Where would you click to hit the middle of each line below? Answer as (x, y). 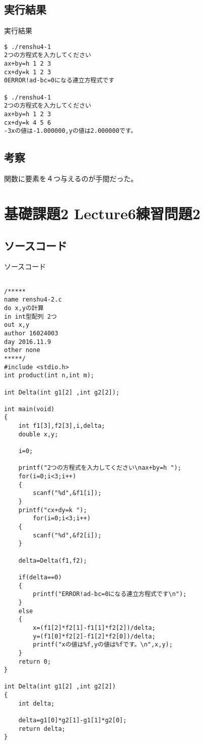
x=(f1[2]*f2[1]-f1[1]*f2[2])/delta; (94, 628)
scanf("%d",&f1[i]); (67, 493)
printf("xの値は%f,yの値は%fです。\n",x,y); (103, 645)
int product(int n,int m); (49, 376)
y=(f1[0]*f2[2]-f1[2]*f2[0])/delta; (94, 636)
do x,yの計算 (24, 308)
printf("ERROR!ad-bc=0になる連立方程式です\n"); (110, 594)
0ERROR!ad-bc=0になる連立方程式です (59, 81)
